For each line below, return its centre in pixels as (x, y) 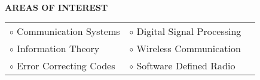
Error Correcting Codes (66, 66)
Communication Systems (68, 31)
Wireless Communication (189, 49)
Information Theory (58, 49)
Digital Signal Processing (189, 31)
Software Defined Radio (186, 66)
